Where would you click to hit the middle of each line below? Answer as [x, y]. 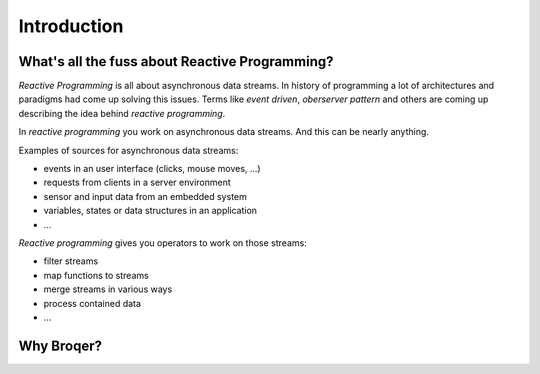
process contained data [92, 303]
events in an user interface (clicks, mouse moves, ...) [152, 169]
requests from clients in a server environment [137, 182]
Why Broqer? [60, 345]
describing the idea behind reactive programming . [122, 113]
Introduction [71, 26]
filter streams [71, 261]
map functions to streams [96, 275]
